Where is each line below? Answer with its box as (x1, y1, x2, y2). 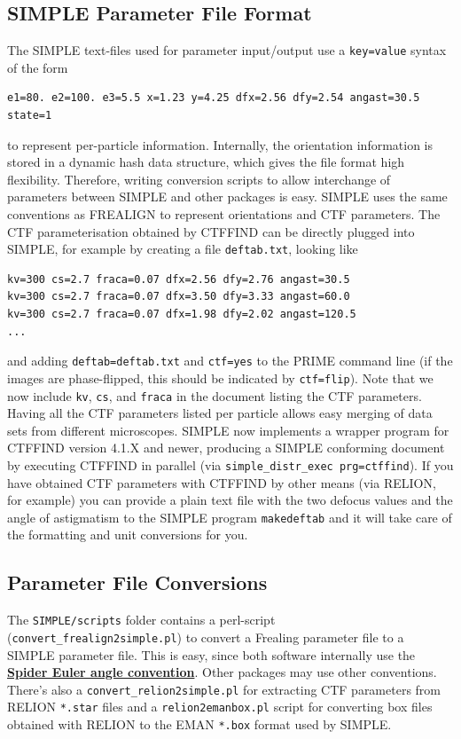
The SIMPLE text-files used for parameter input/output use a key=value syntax (7, 41, 447, 59)
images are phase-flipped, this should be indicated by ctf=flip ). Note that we (7, 368, 434, 387)
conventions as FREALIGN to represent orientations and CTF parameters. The (7, 205, 441, 224)
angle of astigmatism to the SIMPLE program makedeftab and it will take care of (7, 507, 452, 526)
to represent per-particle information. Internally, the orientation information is (7, 135, 434, 153)
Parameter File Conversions (7, 569, 268, 596)
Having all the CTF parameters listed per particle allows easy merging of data (7, 404, 433, 422)
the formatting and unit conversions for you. (7, 525, 248, 544)
